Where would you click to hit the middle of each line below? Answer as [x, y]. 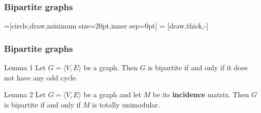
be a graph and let [112, 94]
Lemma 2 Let [25, 94]
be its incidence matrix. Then [201, 94]
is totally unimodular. [126, 104]
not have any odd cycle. [41, 77]
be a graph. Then [110, 67]
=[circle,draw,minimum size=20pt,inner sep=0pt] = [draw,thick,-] [106, 26]
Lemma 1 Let [25, 67]
